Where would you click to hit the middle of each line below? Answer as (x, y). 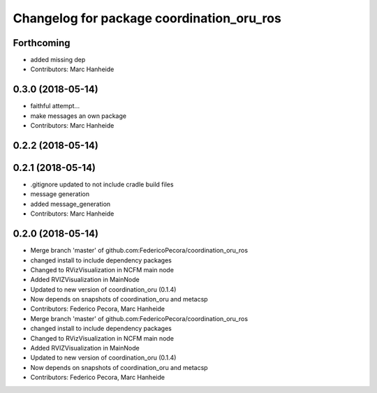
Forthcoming (42, 43)
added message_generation (71, 204)
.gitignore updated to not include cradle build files (102, 184)
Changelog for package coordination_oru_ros (147, 18)
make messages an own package (79, 116)
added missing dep (58, 60)
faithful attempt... (55, 106)
